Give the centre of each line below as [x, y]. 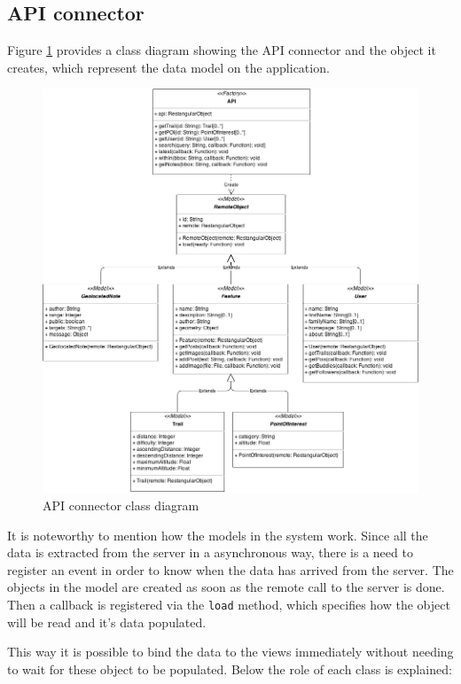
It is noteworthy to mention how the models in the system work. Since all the [218, 535]
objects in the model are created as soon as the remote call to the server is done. [226, 587]
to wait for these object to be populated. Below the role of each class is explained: [230, 668]
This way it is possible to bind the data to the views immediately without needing [230, 652]
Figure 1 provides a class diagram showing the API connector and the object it [222, 50]
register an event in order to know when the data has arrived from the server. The [230, 569]
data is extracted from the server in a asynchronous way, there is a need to [210, 552]
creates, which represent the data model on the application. [168, 67]
